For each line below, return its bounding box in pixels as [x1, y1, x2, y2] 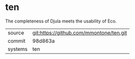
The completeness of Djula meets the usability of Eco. [5, 18, 117, 24]
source [8, 29, 24, 36]
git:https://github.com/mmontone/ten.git [32, 29, 127, 36]
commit [8, 37, 26, 44]
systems [8, 45, 28, 52]
